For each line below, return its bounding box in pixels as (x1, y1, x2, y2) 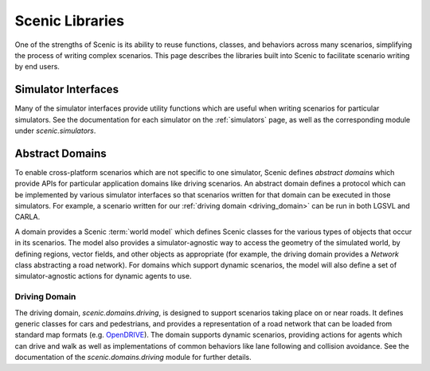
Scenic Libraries (14, 12, 125, 29)
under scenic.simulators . (14, 126, 96, 135)
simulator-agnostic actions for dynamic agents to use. (14, 271, 192, 281)
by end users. (14, 62, 60, 72)
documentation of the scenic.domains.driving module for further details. (14, 353, 252, 362)
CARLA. (14, 212, 41, 222)
